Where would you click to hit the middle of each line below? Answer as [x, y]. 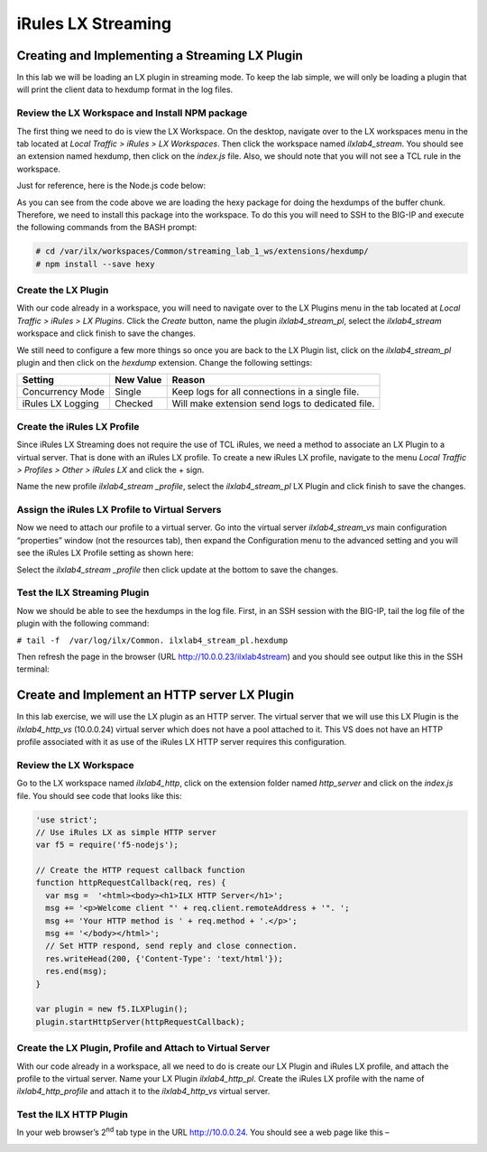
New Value [138, 380]
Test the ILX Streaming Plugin [83, 593]
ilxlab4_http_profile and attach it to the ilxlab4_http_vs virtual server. [143, 1092]
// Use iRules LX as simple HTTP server [126, 832]
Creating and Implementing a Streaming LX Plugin [160, 56]
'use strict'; [67, 820]
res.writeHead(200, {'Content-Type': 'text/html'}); [164, 958]
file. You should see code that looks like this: [99, 795]
